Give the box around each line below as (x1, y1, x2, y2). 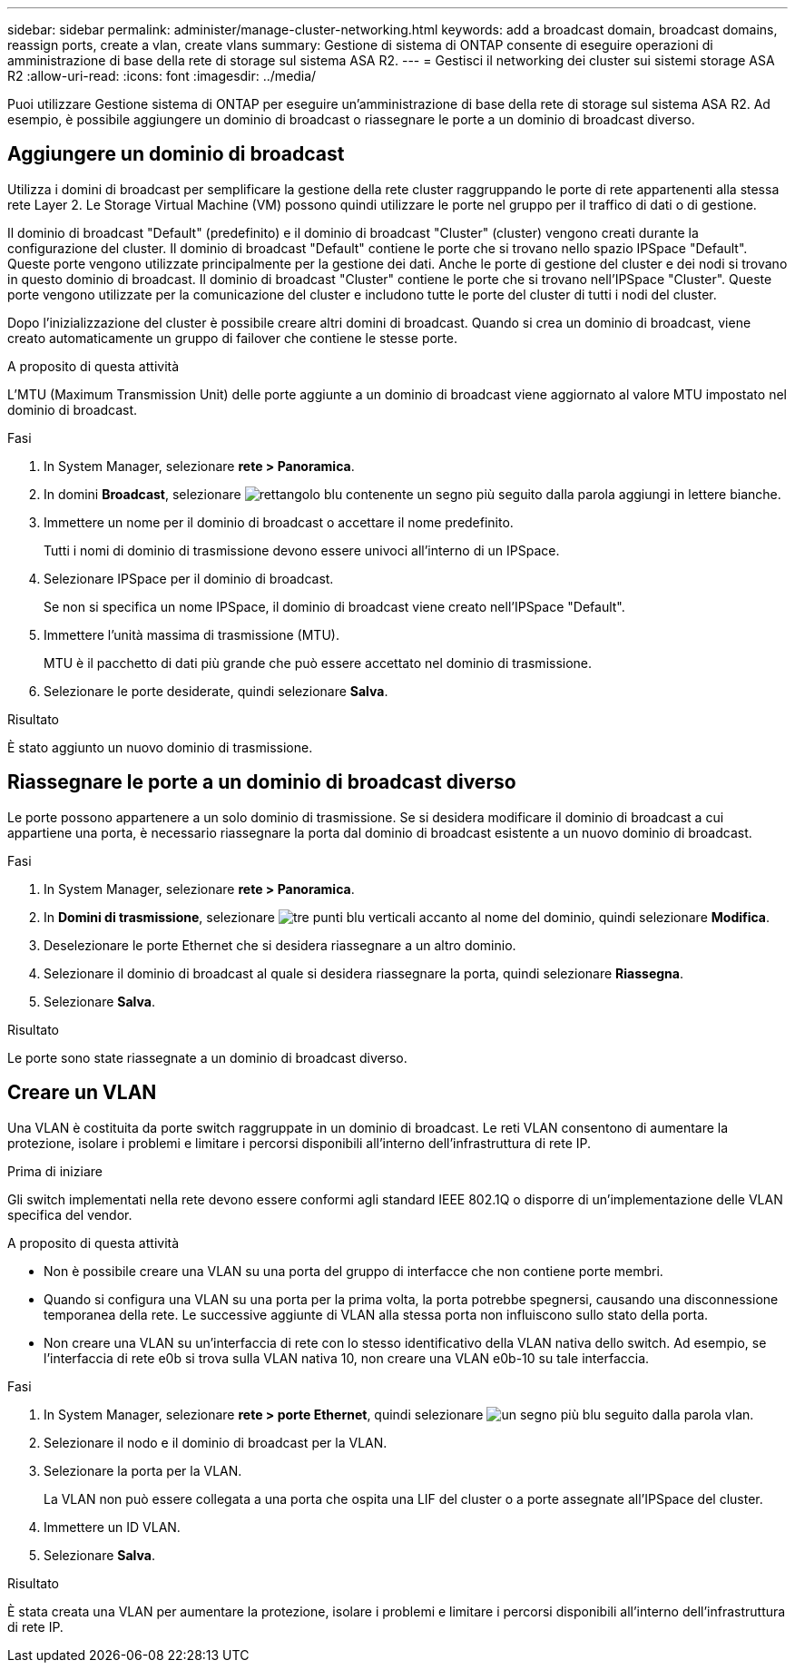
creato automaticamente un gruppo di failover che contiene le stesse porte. (7, 329, 457, 346)
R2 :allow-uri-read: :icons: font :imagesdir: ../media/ (7, 68, 317, 83)
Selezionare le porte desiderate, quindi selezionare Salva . (44, 683, 388, 699)
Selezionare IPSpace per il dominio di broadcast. (44, 570, 334, 586)
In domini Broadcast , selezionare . (44, 486, 781, 502)
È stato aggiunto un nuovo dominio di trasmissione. (7, 739, 313, 755)
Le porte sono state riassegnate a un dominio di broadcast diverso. (7, 1049, 407, 1066)
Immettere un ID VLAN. (44, 1518, 181, 1535)
